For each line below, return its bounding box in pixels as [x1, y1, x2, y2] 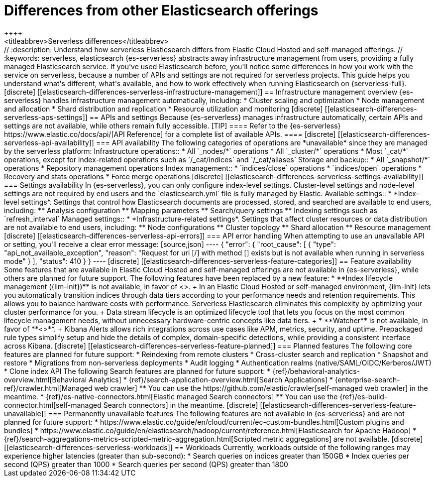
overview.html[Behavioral [4, 375, 87, 384]
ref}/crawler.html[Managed [4, 383, 93, 392]
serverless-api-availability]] [4, 138, 94, 147]
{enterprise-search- [334, 375, 400, 384]
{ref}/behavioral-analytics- [272, 366, 360, 375]
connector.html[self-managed [4, 400, 102, 409]
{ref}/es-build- [339, 392, 388, 401]
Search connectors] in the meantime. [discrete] [103, 400, 258, 409]
